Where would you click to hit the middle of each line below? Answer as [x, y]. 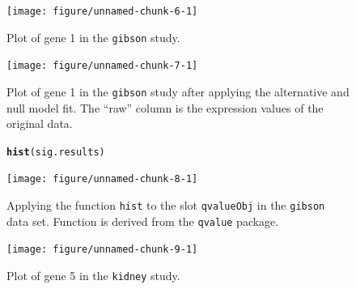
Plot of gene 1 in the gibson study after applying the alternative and [178, 91]
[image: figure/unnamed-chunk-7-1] [102, 66]
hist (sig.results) [56, 152]
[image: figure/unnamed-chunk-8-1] [102, 179]
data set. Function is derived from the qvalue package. [143, 221]
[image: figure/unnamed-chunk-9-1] [102, 250]
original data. [40, 123]
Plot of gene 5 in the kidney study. [93, 276]
